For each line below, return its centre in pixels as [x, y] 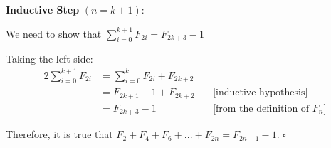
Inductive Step [43, 9]
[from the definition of [261, 109]
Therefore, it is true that [59, 134]
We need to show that [54, 33]
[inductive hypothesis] [261, 93]
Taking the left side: [49, 59]
